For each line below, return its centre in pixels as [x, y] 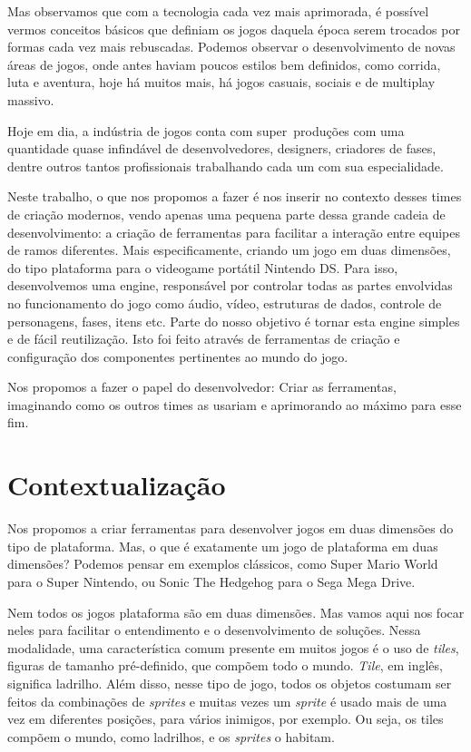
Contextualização [117, 485]
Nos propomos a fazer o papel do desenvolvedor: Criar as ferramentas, [202, 387]
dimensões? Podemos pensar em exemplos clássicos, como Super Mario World [223, 564]
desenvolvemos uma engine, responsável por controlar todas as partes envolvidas [230, 285]
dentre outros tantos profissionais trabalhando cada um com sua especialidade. [226, 166]
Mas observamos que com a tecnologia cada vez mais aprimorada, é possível [218, 11]
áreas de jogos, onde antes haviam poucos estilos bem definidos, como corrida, [224, 64]
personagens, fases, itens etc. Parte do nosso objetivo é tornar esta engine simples [234, 321]
